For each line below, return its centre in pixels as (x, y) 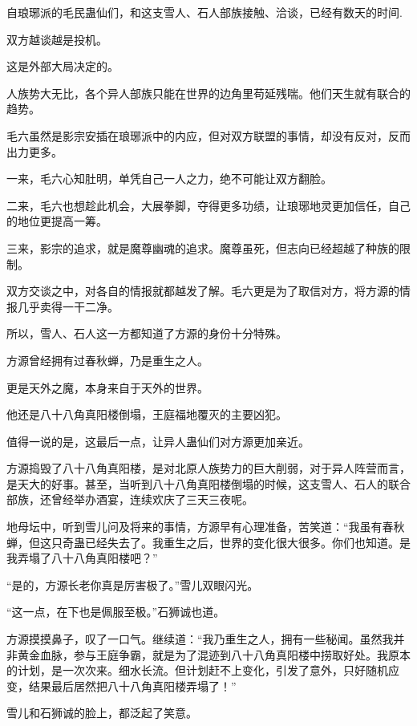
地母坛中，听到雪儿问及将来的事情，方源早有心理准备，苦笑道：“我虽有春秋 (206, 527)
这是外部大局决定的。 (63, 66)
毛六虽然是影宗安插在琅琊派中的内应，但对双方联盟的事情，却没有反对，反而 (208, 135)
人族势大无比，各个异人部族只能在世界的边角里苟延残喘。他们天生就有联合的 (208, 93)
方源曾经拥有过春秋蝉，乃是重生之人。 (107, 360)
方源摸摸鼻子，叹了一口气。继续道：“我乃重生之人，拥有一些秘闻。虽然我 (200, 639)
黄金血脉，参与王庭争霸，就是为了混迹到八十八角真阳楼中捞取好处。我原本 (214, 654)
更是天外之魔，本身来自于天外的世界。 (107, 387)
